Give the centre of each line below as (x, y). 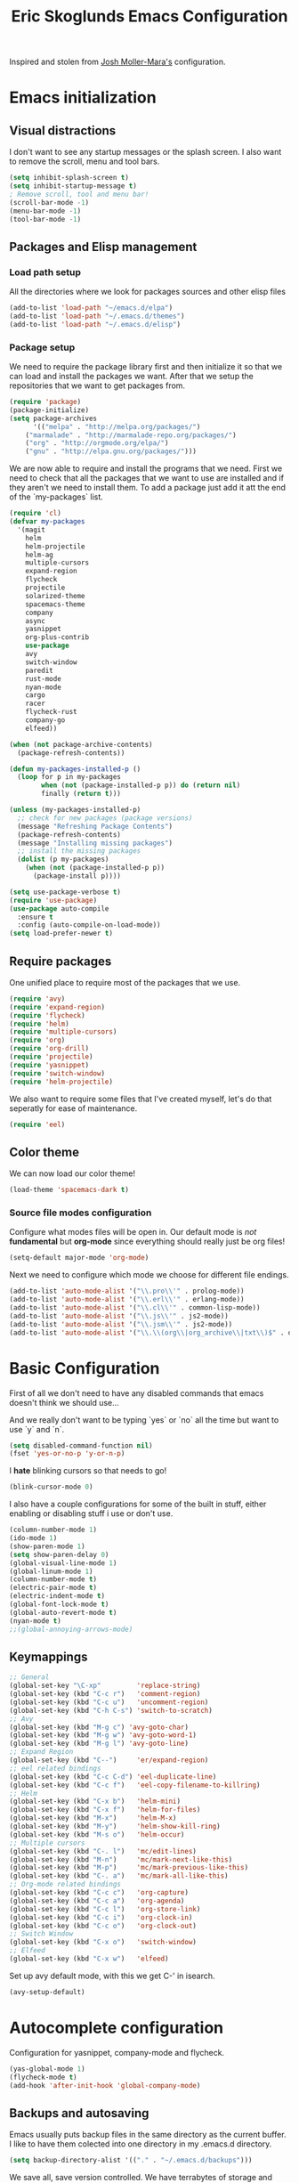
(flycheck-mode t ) (43, 2077)
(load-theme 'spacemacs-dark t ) (69, 1190)
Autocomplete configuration (117, 2028)
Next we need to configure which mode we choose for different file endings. (149, 1275)
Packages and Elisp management (103, 247)
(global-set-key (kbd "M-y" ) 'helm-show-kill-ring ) (115, 1827)
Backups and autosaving (79, 2113)
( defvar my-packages (48, 522)
